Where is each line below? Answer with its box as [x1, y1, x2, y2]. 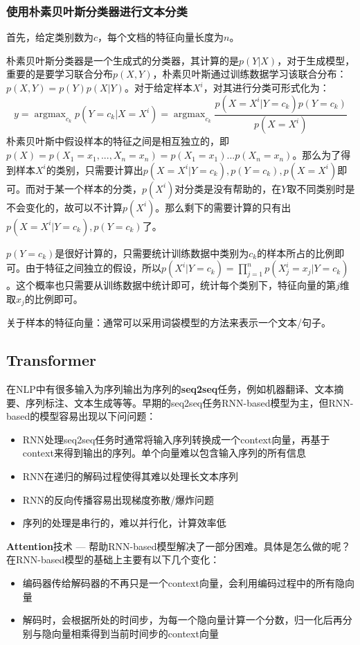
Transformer [6, 349, 96, 371]
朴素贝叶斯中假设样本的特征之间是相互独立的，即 [6, 134, 229, 148]
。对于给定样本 [124, 80, 192, 94]
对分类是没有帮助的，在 [174, 181, 282, 195]
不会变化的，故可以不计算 [6, 200, 123, 214]
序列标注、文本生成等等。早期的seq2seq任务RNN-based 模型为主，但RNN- [25, 395, 354, 409]
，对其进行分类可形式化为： [203, 80, 330, 94]
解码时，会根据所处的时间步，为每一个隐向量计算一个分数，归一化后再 [22, 612, 343, 627]
